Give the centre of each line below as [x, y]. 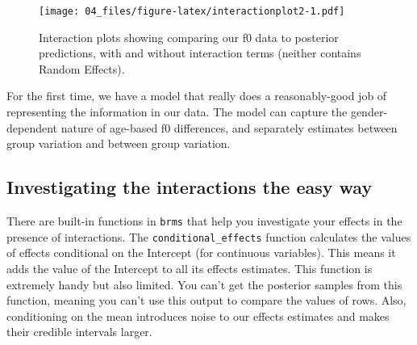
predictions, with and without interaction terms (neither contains [200, 53]
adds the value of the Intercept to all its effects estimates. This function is [190, 268]
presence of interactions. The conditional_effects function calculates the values [209, 236]
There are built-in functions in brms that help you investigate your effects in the [204, 221]
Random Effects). [82, 68]
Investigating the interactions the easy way [190, 187]
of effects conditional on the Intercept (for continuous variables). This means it [201, 252]
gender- [369, 112]
